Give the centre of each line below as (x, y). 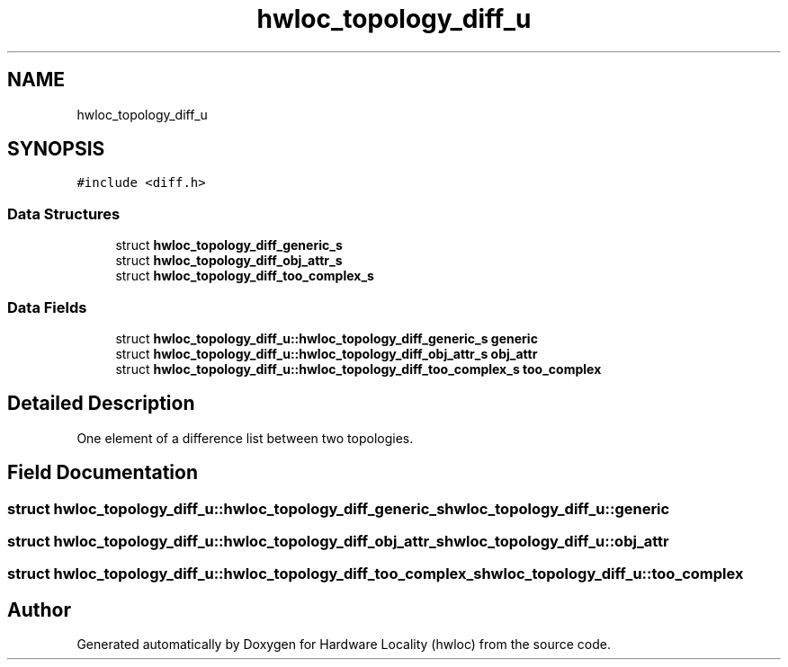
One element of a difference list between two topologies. (245, 438)
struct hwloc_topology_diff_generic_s (229, 245)
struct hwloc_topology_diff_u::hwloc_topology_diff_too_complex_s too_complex (358, 369)
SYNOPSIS (56, 149)
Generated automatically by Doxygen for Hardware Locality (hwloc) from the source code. (344, 645)
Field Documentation (103, 473)
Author (39, 609)
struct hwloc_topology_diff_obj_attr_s (229, 261)
